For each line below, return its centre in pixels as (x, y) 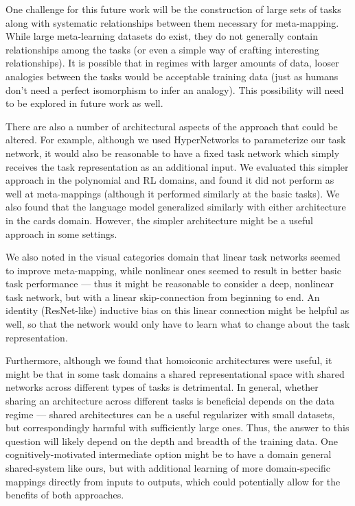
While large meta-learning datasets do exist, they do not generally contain (162, 36)
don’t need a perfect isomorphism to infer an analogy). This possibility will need (175, 89)
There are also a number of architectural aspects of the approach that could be (172, 126)
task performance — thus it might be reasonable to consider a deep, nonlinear (170, 284)
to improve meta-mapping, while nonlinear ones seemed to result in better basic (173, 270)
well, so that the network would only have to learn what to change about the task (178, 324)
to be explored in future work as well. (84, 103)
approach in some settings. (61, 233)
